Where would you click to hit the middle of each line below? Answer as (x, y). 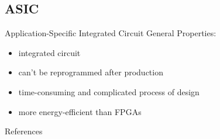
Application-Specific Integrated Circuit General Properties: (111, 33)
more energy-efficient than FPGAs (80, 111)
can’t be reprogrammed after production (91, 72)
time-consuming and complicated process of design (109, 91)
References (24, 131)
